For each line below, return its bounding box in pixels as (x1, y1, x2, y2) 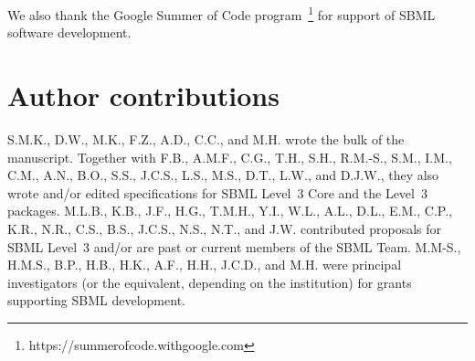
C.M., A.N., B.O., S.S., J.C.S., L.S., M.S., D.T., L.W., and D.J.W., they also (7, 165, 439, 185)
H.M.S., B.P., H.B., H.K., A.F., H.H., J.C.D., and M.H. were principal (7, 255, 402, 274)
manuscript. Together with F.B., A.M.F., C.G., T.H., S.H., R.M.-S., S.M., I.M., (7, 147, 452, 166)
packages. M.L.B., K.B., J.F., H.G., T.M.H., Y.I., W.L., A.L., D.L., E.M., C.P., (7, 201, 452, 220)
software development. (7, 23, 132, 42)
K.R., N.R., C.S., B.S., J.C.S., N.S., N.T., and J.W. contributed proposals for (7, 218, 442, 238)
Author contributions (7, 77, 280, 114)
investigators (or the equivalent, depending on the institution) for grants (7, 272, 412, 292)
